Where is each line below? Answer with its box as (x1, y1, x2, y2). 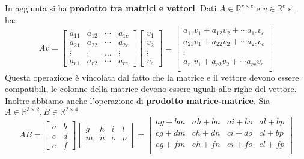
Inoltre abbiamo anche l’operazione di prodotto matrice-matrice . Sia (5, 94, 270, 106)
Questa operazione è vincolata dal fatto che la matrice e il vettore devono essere (5, 71, 299, 83)
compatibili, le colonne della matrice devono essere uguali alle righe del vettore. (5, 82, 297, 95)
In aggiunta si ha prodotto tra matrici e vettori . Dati (5, 2, 217, 14)
